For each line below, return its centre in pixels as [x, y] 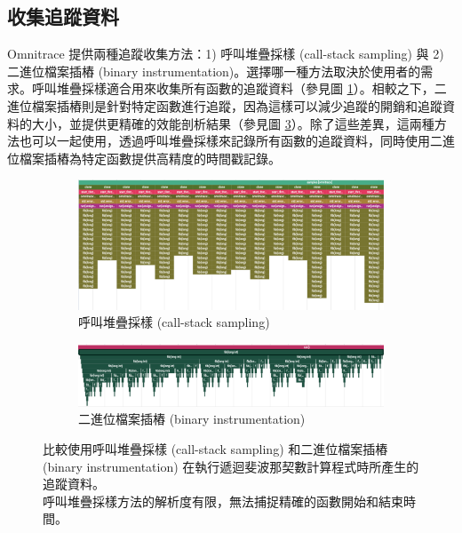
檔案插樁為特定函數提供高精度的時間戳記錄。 [150, 158]
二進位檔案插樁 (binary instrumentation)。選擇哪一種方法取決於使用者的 [214, 71]
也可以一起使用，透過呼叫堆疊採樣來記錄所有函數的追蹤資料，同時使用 [224, 141]
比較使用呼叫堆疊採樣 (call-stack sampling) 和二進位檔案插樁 [215, 449]
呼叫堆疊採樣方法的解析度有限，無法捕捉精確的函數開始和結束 [223, 501]
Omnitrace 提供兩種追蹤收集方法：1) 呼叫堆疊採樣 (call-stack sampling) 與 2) [226, 54]
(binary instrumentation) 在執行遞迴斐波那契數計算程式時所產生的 [231, 466]
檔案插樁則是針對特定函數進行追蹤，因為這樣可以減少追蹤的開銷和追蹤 [237, 105]
